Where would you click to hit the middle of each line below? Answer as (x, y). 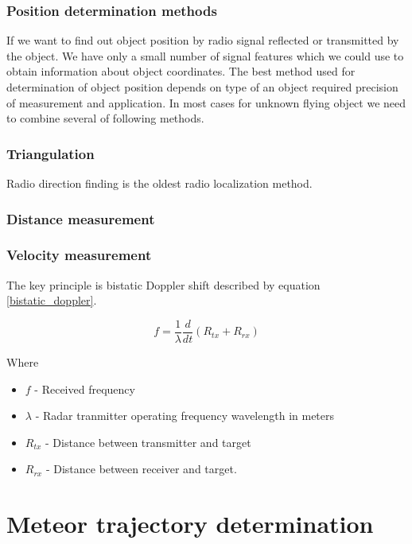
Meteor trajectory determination (190, 524)
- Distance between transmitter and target (148, 442)
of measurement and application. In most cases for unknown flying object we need (206, 102)
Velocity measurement (79, 255)
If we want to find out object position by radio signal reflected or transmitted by (203, 40)
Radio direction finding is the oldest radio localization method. (159, 183)
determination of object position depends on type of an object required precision (202, 87)
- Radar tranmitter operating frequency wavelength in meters (185, 416)
